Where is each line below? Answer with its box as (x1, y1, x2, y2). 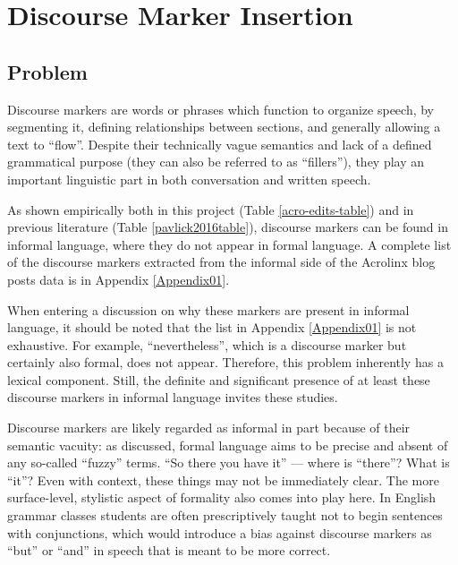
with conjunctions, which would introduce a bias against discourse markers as (7, 523, 432, 542)
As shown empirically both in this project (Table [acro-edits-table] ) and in (7, 200, 414, 218)
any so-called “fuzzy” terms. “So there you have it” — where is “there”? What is (7, 453, 450, 472)
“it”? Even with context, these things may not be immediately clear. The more (7, 470, 439, 489)
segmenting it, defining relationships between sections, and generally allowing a (7, 117, 441, 136)
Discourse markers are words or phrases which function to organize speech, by (7, 99, 435, 118)
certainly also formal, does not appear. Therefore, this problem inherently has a (7, 353, 444, 372)
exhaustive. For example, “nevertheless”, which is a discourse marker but (7, 335, 407, 354)
